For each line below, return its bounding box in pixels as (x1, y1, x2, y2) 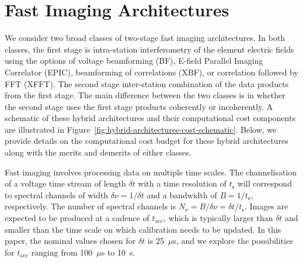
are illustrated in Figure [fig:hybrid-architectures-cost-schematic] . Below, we (5, 123, 277, 135)
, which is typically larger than (163, 212, 273, 224)
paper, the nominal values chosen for (5, 235, 136, 247)
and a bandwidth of (147, 188, 217, 201)
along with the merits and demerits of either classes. (5, 146, 191, 158)
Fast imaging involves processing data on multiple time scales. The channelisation (5, 166, 297, 178)
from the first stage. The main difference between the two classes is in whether (5, 89, 285, 101)
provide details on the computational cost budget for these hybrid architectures (5, 135, 288, 147)
